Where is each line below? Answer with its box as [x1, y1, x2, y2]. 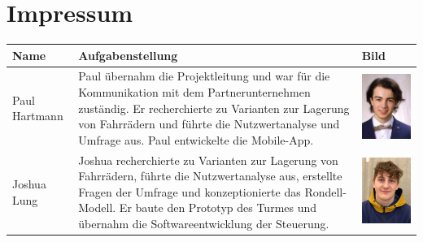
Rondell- [304, 183, 347, 200]
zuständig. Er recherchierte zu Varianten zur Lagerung [78, 99, 350, 116]
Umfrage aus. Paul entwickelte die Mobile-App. [78, 131, 314, 148]
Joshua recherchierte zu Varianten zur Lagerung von [78, 151, 338, 168]
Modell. [78, 199, 116, 216]
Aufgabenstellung [78, 46, 178, 63]
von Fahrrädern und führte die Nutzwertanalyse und [78, 115, 340, 132]
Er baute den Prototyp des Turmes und [119, 199, 317, 216]
